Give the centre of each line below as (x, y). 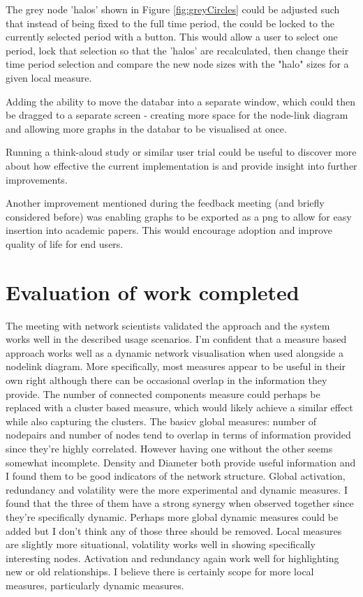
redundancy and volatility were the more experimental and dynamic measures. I (177, 489)
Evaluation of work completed (153, 292)
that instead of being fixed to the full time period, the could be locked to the (170, 23)
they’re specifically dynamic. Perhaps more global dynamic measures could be (172, 516)
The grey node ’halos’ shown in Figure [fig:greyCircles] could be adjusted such (173, 9)
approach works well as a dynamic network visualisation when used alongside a (175, 352)
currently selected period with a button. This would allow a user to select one (172, 37)
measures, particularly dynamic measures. (95, 585)
